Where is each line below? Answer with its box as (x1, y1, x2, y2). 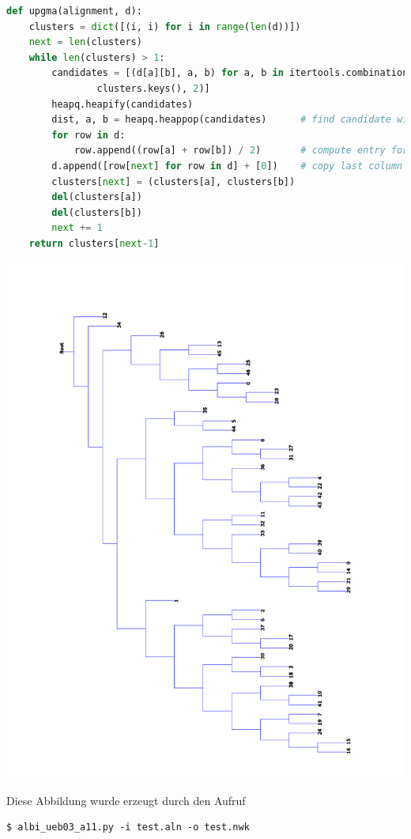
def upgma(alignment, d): (6, 6, 142, 17)
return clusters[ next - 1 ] (28, 237, 160, 249)
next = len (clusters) (28, 36, 142, 48)
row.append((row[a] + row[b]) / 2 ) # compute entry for (74, 145, 409, 157)
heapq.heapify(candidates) (51, 98, 194, 110)
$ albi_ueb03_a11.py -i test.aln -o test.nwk (6, 822, 250, 833)
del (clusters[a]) (51, 191, 142, 203)
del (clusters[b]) (51, 206, 142, 218)
